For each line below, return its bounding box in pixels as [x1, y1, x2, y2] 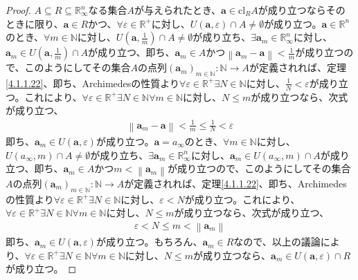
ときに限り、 [6, 16, 64, 30]
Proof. [6, 3, 31, 17]
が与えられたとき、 [134, 3, 222, 17]
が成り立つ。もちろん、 [96, 234, 203, 249]
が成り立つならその [258, 3, 346, 17]
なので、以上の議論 [233, 234, 321, 249]
